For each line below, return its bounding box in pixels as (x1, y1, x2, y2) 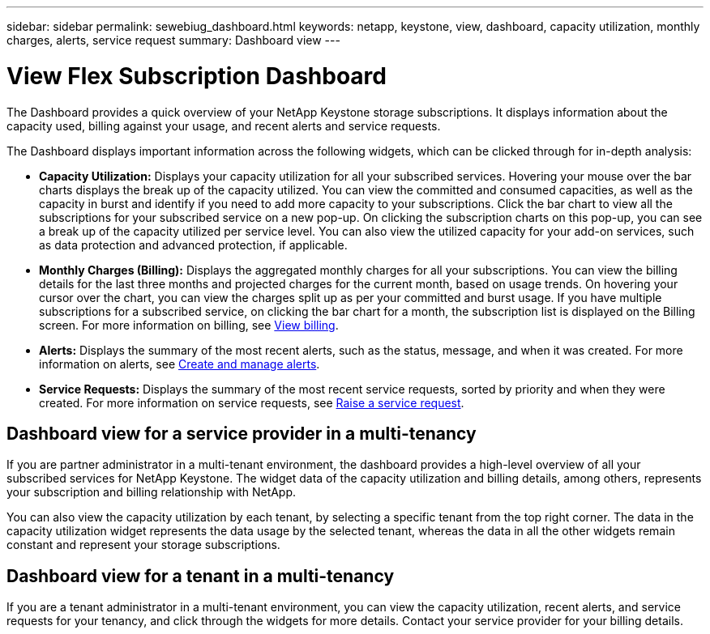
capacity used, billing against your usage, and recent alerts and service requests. (6, 118, 441, 133)
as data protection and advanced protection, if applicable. (39, 237, 348, 252)
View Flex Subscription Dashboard (6, 62, 387, 90)
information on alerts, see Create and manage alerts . (39, 356, 320, 371)
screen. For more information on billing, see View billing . (39, 317, 339, 332)
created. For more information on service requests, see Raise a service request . (39, 395, 464, 410)
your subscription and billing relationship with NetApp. (6, 485, 297, 500)
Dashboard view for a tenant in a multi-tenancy (6, 565, 395, 586)
